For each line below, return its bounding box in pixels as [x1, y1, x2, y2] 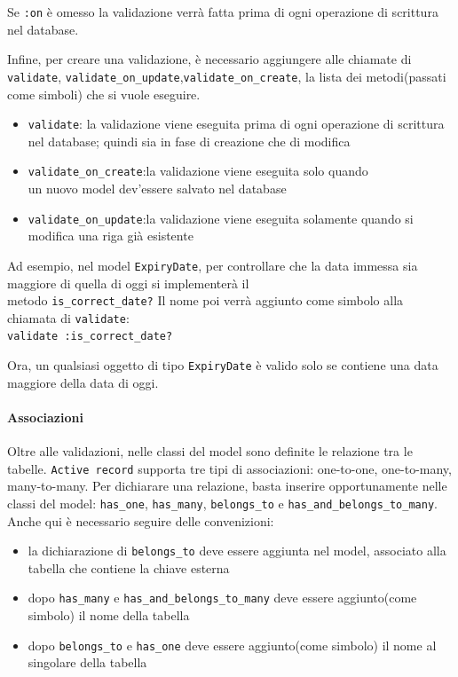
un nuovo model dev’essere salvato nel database [28, 179, 287, 197]
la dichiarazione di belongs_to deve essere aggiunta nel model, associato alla [28, 541, 446, 560]
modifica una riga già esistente [28, 226, 193, 245]
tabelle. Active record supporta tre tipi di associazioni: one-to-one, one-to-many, [7, 459, 452, 477]
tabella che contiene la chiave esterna [28, 558, 230, 577]
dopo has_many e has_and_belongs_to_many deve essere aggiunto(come [28, 588, 417, 607]
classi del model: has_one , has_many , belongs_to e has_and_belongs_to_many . [7, 493, 438, 512]
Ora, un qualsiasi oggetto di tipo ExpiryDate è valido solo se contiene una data [7, 356, 438, 374]
